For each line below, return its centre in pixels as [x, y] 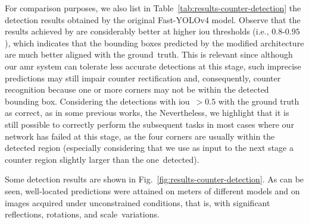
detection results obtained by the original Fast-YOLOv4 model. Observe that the [153, 19]
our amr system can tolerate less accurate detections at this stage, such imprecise [153, 66]
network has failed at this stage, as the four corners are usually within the [140, 136]
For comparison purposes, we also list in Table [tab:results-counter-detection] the [153, 8]
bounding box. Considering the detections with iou [97, 101]
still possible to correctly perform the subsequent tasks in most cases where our [149, 124]
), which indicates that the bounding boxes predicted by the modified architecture [154, 42]
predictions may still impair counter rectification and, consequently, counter [143, 78]
